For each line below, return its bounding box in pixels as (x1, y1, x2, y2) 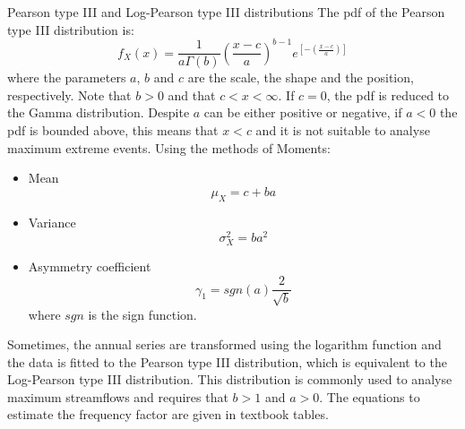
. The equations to (319, 387, 420, 406)
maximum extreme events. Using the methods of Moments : (7, 138, 331, 157)
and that (168, 85, 216, 104)
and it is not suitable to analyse (255, 121, 430, 140)
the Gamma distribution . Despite (7, 103, 190, 122)
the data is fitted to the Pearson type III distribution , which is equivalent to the (7, 352, 447, 371)
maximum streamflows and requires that (7, 387, 228, 406)
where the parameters (7, 68, 126, 87)
